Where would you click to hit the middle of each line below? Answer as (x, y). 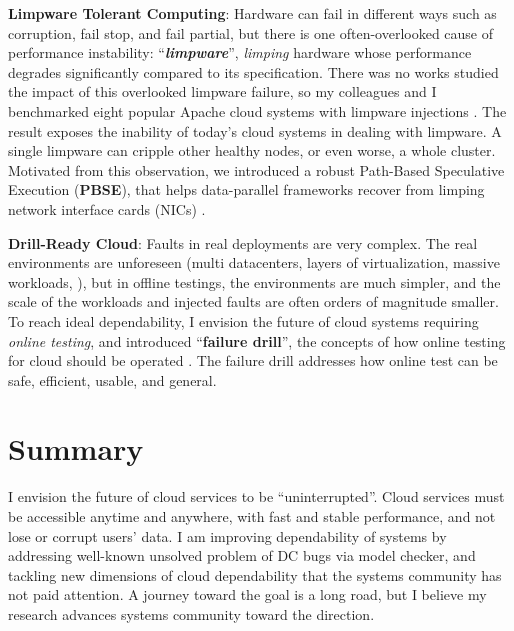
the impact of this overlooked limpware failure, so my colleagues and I (222, 91)
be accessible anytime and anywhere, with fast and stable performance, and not (252, 516)
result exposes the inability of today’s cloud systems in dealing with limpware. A (255, 130)
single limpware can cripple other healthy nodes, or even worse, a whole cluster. (252, 150)
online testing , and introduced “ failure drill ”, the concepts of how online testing (257, 340)
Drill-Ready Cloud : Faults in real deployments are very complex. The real (243, 242)
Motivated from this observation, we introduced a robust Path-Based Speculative (256, 169)
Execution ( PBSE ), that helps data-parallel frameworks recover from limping (246, 189)
